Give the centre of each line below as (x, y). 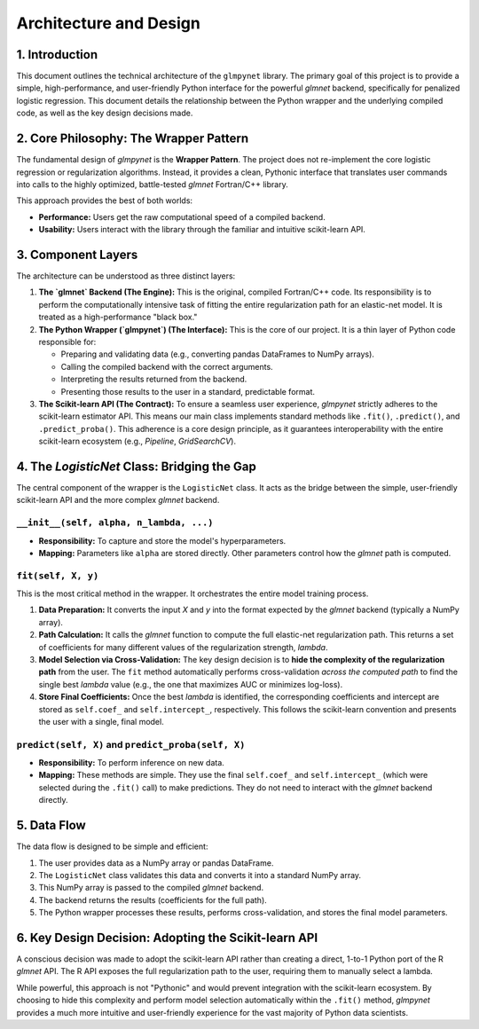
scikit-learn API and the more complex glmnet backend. (118, 500)
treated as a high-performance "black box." (118, 317)
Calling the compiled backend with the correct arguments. (167, 366)
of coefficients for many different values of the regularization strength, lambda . (183, 647)
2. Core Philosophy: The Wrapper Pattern (133, 139)
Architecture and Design (109, 23)
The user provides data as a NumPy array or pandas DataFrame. (156, 863)
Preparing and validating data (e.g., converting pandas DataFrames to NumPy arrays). (217, 354)
